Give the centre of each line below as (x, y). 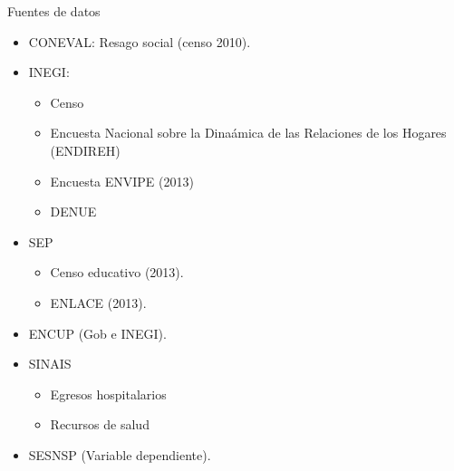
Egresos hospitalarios (108, 394)
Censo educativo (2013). (117, 272)
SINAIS (50, 364)
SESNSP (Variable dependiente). (120, 454)
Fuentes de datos (54, 11)
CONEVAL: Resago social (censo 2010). (140, 41)
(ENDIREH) (85, 150)
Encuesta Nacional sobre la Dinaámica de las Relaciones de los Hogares (248, 133)
